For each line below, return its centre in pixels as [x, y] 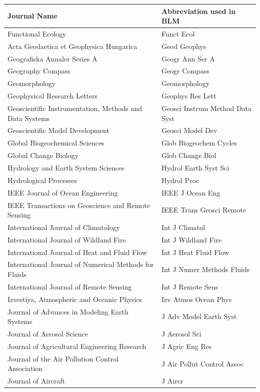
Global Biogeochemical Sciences [56, 143]
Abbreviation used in [198, 11]
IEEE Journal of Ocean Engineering [63, 192]
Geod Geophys [184, 46]
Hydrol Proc [180, 180]
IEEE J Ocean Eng [191, 192]
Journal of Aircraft [36, 381]
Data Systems [29, 118]
